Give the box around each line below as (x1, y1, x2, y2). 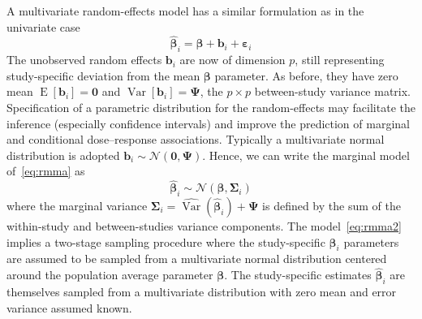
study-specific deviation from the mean (6, 67, 200, 84)
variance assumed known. (6, 299, 132, 316)
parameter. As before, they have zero (214, 67, 398, 84)
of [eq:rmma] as (6, 162, 85, 179)
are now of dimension (179, 51, 286, 68)
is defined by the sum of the (262, 196, 401, 213)
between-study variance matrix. (254, 83, 411, 100)
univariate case (6, 18, 80, 35)
